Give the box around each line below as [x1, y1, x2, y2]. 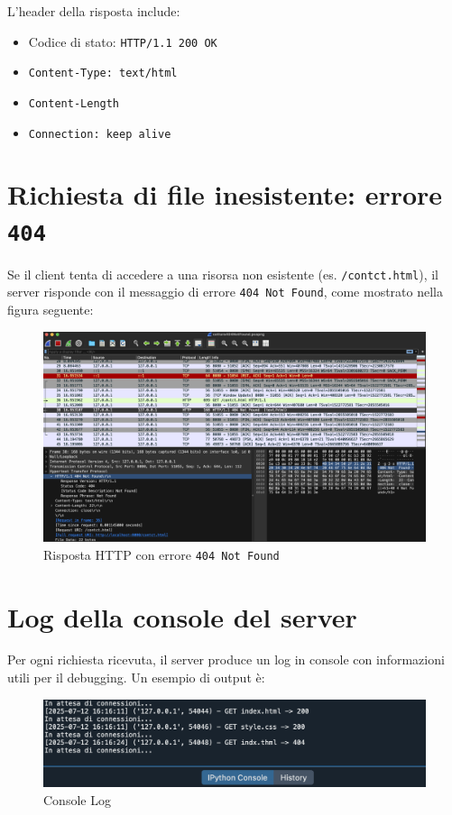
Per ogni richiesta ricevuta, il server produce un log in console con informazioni [7, 650, 445, 669]
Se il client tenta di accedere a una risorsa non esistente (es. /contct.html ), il [7, 264, 438, 283]
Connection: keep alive [28, 127, 171, 141]
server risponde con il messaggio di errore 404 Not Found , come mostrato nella [7, 282, 443, 301]
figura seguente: [7, 299, 94, 318]
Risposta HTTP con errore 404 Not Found [43, 545, 280, 563]
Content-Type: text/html [28, 67, 178, 80]
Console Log [43, 790, 111, 809]
